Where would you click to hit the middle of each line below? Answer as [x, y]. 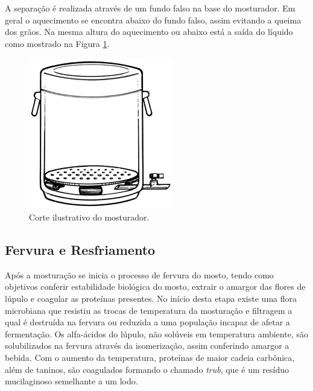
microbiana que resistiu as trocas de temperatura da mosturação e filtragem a [149, 310]
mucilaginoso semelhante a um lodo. [71, 381]
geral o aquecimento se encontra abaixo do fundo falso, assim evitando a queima [153, 20]
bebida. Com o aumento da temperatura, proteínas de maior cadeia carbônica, [150, 357]
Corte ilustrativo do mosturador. [89, 217]
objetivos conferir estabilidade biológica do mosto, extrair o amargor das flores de [155, 286]
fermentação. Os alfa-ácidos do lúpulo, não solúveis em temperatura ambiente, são [156, 333]
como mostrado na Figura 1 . [57, 43]
